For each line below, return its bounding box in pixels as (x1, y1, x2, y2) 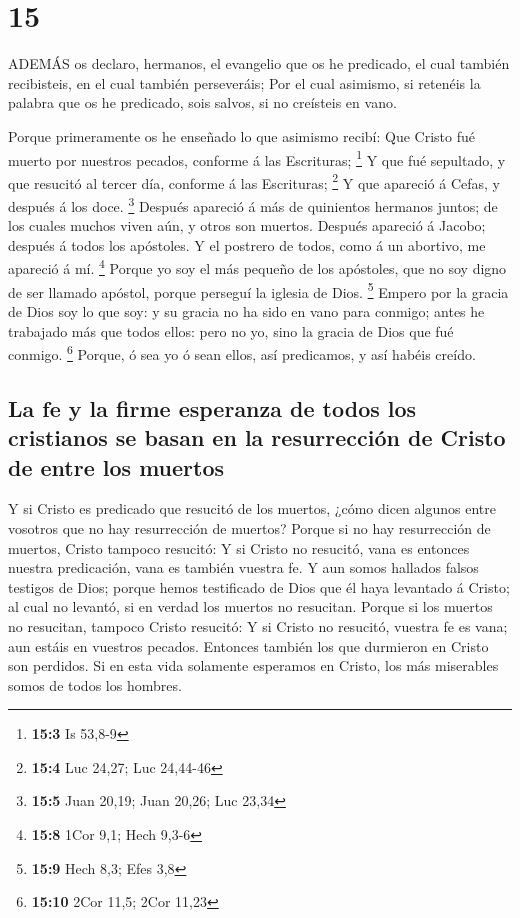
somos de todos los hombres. (8, 674, 182, 695)
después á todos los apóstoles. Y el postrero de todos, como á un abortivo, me (8, 234, 486, 255)
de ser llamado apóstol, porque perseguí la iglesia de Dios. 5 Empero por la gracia (8, 278, 509, 302)
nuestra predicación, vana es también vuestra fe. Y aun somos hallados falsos (8, 557, 479, 578)
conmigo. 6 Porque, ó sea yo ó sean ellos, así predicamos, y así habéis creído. (8, 341, 476, 364)
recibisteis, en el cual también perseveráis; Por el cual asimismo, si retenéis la (8, 72, 481, 93)
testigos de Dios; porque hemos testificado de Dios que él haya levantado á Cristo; (8, 576, 510, 597)
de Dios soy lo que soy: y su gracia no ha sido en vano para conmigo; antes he (8, 300, 485, 321)
